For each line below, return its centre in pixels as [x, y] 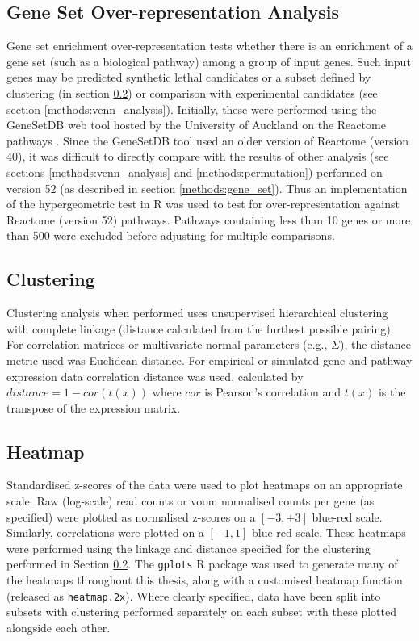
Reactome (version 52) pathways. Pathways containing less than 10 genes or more [209, 219]
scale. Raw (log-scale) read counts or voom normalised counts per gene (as [191, 501]
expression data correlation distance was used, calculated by [155, 376]
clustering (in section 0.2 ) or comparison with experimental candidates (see [192, 92]
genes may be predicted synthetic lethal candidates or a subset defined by [189, 77]
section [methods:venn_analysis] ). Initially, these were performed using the [192, 109]
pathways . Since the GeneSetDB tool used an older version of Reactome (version [208, 140]
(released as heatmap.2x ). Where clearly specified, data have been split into [194, 595]
